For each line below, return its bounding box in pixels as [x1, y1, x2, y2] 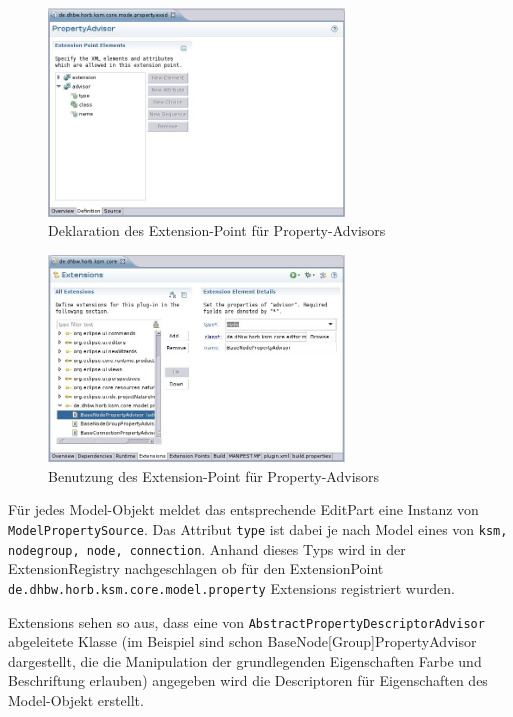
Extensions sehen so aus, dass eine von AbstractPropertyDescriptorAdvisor [8, 611, 485, 632]
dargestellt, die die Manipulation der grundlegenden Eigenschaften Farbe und [8, 650, 482, 671]
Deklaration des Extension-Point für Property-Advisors [48, 220, 386, 241]
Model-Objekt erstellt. [8, 689, 144, 710]
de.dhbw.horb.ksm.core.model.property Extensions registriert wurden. [8, 577, 455, 598]
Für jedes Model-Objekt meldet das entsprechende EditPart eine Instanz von [8, 499, 479, 520]
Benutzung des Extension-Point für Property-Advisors [48, 465, 380, 486]
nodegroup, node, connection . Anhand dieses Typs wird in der [8, 538, 406, 559]
